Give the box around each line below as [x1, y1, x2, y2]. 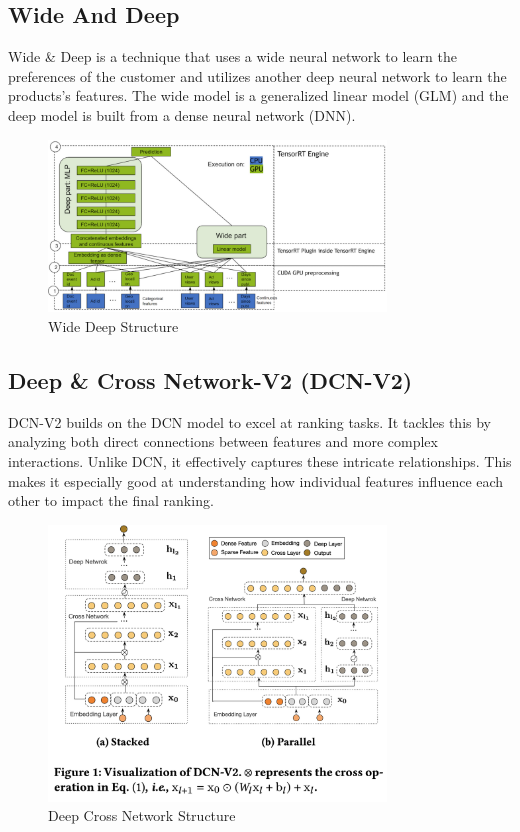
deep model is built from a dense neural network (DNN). [8, 104, 356, 125]
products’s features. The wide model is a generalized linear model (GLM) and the [8, 85, 509, 106]
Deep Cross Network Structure [48, 805, 236, 826]
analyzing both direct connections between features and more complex [8, 431, 438, 452]
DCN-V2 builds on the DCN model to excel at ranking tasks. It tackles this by [8, 411, 491, 432]
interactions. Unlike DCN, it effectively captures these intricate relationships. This [8, 451, 512, 472]
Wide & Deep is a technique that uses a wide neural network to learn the [8, 46, 457, 67]
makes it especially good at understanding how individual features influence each [8, 470, 504, 491]
